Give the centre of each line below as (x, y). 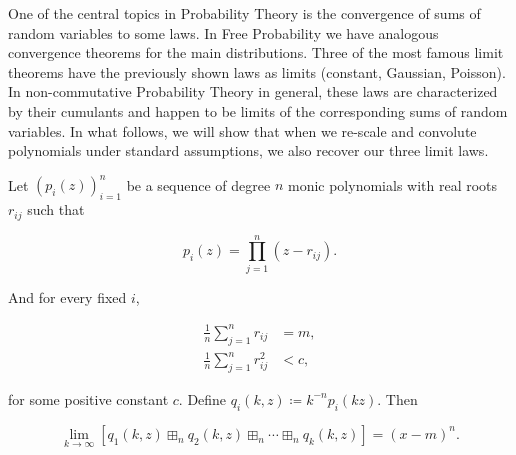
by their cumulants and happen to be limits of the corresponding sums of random (258, 110)
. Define (202, 398)
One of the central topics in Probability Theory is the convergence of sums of (244, 13)
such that (56, 209)
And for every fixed (67, 296)
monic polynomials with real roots (392, 184)
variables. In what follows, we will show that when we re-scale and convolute (242, 130)
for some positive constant (88, 398)
